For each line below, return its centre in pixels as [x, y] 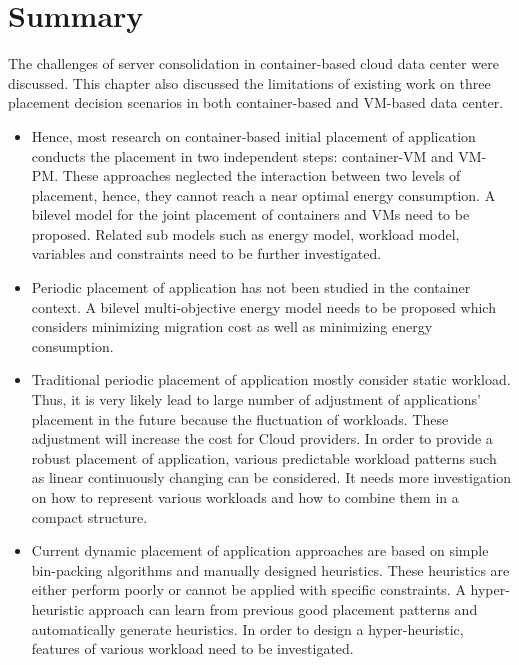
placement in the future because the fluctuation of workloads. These [240, 418]
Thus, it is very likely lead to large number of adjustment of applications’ [256, 399]
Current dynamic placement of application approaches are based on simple [260, 550]
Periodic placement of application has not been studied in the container [251, 287]
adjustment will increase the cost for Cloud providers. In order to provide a [262, 438]
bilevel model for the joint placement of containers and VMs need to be [250, 214]
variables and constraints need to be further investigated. [206, 253]
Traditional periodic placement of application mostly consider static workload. [271, 379]
